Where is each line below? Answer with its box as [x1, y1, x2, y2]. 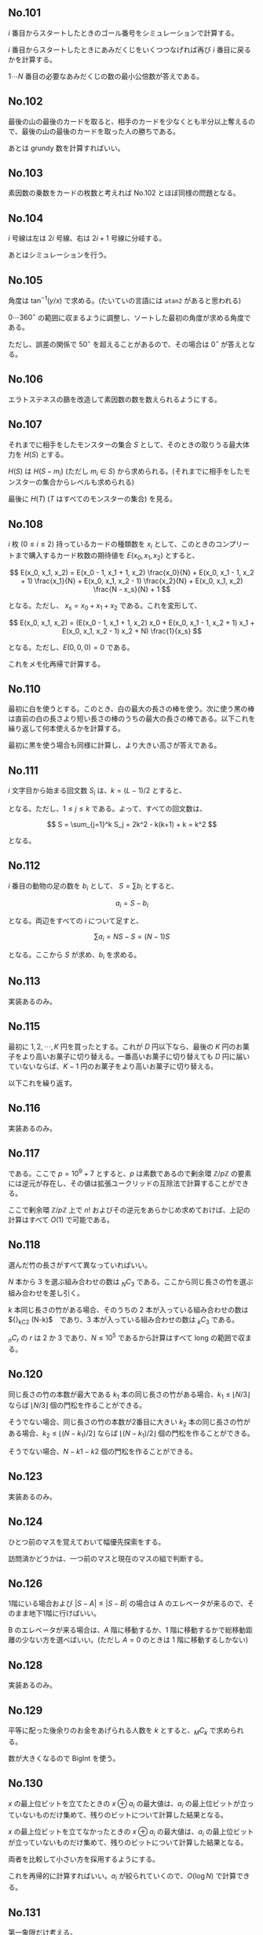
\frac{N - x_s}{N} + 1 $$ [93, 584, 171, 593]
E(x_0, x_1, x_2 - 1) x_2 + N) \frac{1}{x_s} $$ [61, 626, 203, 636]
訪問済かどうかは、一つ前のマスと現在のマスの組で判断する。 [8, 1553, 208, 1563]
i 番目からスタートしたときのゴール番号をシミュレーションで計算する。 [8, 28, 239, 38]
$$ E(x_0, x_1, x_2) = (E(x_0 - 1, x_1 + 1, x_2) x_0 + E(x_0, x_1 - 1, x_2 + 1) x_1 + [9, 618, 255, 627]
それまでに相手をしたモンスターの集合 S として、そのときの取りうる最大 [8, 440, 243, 449]
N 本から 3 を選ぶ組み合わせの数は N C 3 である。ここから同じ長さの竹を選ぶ [8, 1276, 254, 1288]
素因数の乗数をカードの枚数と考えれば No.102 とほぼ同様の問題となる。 [8, 188, 241, 198]
